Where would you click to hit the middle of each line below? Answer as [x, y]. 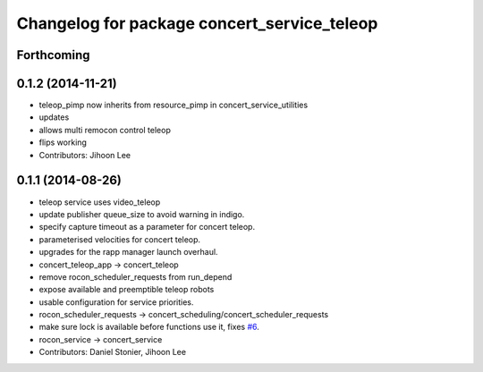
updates [54, 117]
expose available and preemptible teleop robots [127, 290]
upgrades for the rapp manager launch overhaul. [128, 252]
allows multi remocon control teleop [105, 130]
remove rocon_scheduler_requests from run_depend [136, 276]
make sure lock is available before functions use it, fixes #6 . [149, 327]
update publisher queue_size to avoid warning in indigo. [142, 214]
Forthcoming [53, 55]
